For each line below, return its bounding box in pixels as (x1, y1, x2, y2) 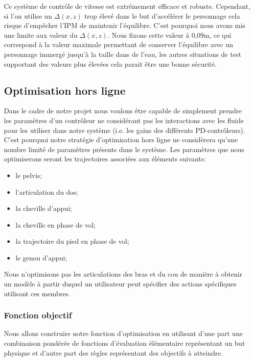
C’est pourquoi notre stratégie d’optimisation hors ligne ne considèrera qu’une (4, 134, 238, 145)
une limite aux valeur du (4, 29, 78, 40)
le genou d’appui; (15, 252, 67, 262)
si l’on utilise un (4, 10, 52, 21)
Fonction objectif (4, 309, 72, 321)
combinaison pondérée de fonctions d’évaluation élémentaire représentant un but (4, 338, 245, 348)
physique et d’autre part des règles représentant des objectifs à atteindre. (4, 347, 223, 358)
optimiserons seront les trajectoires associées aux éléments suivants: (4, 154, 206, 164)
